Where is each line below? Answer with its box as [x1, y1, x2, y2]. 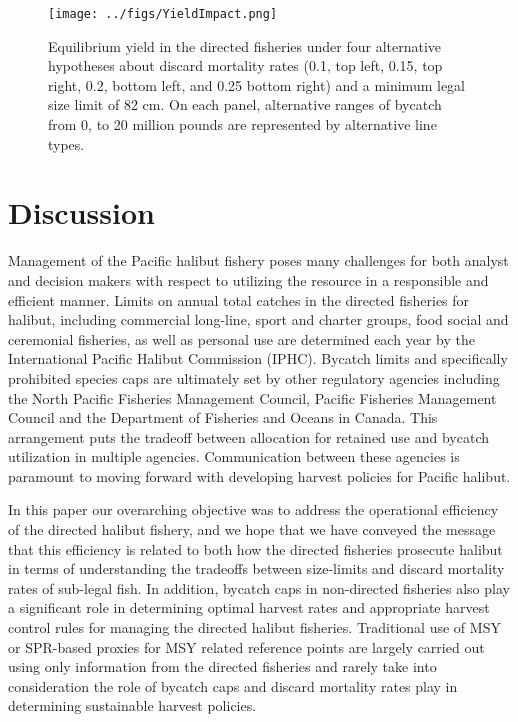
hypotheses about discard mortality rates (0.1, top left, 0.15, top [48, 55, 443, 76]
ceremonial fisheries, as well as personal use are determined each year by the [8, 328, 475, 349]
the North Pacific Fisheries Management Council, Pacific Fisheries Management [8, 387, 497, 408]
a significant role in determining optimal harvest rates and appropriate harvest [8, 597, 490, 618]
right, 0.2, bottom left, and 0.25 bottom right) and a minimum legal [48, 74, 466, 95]
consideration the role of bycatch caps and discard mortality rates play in [8, 675, 458, 696]
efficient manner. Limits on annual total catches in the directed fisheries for [8, 289, 470, 310]
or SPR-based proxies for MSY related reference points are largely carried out [8, 636, 485, 657]
